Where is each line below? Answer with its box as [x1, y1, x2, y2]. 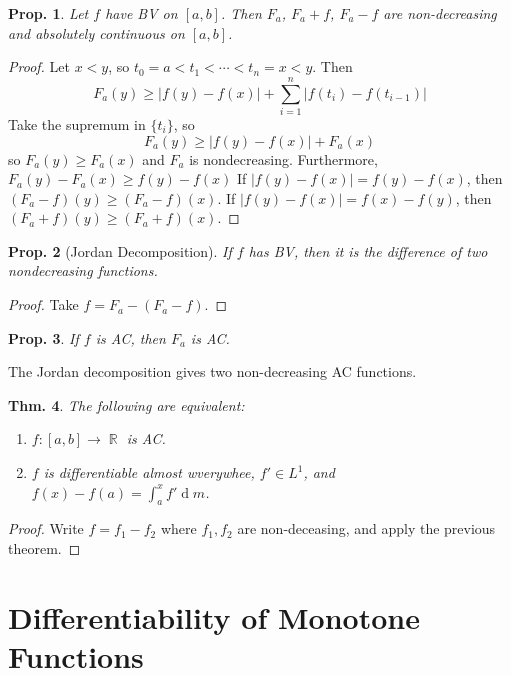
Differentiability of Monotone [8, 596, 420, 637]
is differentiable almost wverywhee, [43, 462, 255, 483]
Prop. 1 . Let [8, 3, 89, 23]
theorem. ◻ [8, 538, 81, 559]
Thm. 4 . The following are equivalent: [8, 394, 245, 415]
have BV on [105, 3, 178, 23]
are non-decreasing [383, 3, 497, 23]
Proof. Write [8, 518, 84, 539]
